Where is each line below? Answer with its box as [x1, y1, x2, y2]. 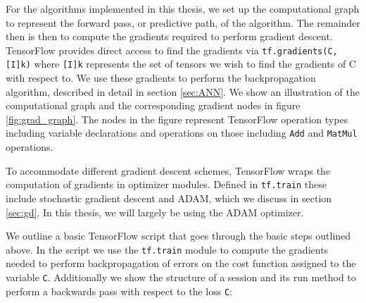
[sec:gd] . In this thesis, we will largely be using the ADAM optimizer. [6, 204, 304, 219]
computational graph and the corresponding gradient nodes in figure [6, 98, 301, 113]
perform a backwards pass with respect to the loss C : [6, 283, 232, 298]
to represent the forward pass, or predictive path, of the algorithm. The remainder [6, 15, 360, 30]
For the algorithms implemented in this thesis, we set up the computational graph [6, 1, 360, 16]
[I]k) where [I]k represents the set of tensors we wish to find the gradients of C [6, 56, 356, 71]
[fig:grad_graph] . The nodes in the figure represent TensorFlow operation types [6, 111, 348, 126]
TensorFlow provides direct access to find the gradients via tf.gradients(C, [6, 42, 338, 57]
